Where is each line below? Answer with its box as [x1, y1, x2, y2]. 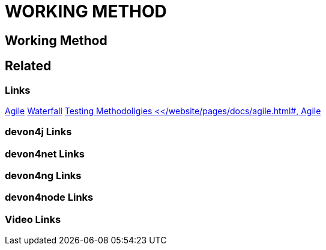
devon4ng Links [5, 169, 82, 182]
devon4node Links [5, 191, 94, 204]
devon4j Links [5, 126, 72, 138]
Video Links [5, 213, 61, 225]
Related [5, 58, 52, 74]
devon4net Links [5, 147, 85, 160]
